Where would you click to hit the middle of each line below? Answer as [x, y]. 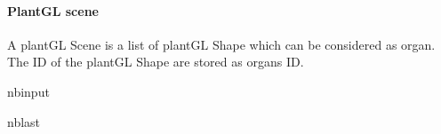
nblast [24, 121]
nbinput [28, 91]
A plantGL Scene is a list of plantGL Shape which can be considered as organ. [221, 44]
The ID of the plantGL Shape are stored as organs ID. [156, 62]
